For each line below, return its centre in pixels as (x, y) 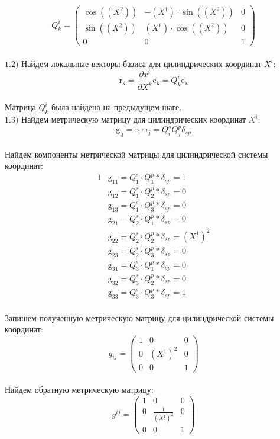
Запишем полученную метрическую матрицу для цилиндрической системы (139, 317)
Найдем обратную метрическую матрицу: (79, 390)
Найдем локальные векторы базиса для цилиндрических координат (141, 63)
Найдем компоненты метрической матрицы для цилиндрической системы (136, 154)
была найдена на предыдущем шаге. (117, 107)
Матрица (20, 107)
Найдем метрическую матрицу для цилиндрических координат (134, 119)
